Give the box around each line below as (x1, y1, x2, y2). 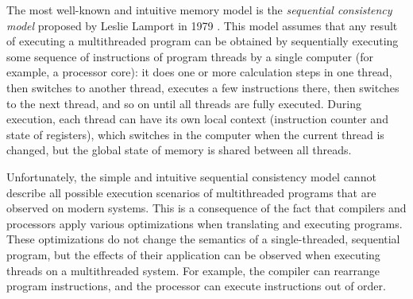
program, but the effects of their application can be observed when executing (6, 246, 380, 262)
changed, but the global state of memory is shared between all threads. (6, 142, 352, 158)
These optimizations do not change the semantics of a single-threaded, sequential (6, 231, 400, 247)
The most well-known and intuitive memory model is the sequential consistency (6, 2, 392, 17)
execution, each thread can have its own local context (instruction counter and (6, 111, 388, 127)
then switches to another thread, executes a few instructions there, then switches (6, 79, 399, 95)
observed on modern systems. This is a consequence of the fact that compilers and (6, 200, 407, 216)
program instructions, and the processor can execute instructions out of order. (6, 278, 386, 294)
